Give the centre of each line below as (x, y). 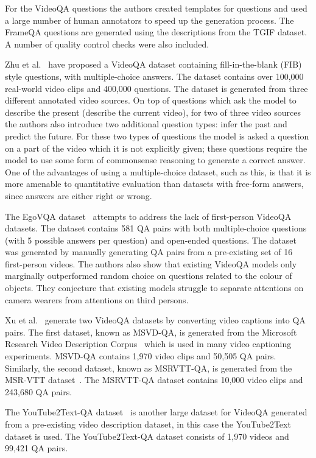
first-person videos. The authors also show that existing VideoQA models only (151, 263)
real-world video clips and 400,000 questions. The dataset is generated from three (156, 88)
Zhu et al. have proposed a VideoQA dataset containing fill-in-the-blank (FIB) (153, 64)
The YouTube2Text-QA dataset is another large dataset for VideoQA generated (156, 412)
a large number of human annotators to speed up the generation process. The (149, 20)
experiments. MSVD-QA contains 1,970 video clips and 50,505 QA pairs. (141, 356)
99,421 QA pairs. (37, 448)
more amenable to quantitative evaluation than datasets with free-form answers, (154, 184)
